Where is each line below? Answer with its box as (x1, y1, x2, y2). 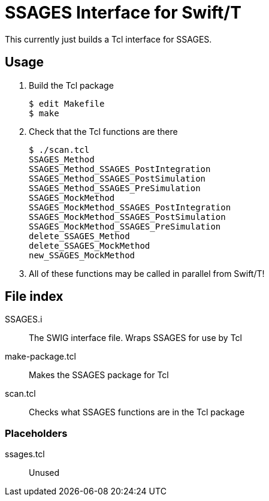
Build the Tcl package (29, 80, 114, 90)
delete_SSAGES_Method (29, 231, 130, 241)
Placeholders (5, 427, 68, 439)
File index (5, 289, 64, 304)
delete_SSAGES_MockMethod (29, 240, 150, 251)
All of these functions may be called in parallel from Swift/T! (29, 268, 265, 279)
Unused (29, 467, 60, 478)
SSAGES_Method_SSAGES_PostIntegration (29, 164, 211, 174)
